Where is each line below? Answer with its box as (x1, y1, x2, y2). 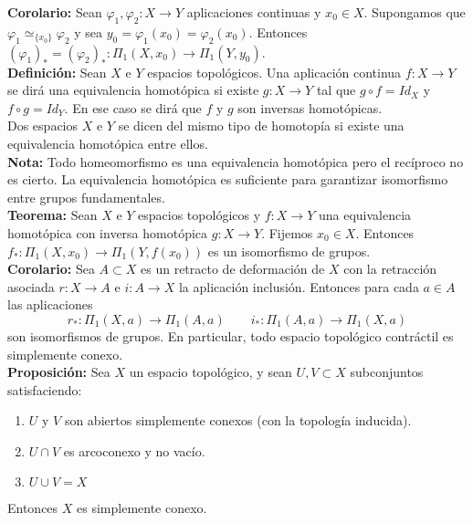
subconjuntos (350, 362, 424, 382)
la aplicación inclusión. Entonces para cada (178, 277, 419, 296)
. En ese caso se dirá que (64, 98, 202, 117)
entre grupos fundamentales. (7, 187, 165, 206)
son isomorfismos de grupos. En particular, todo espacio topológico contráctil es (7, 326, 454, 345)
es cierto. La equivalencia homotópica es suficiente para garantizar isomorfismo (7, 170, 448, 189)
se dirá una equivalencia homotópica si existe (7, 80, 259, 99)
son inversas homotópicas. (237, 98, 383, 117)
